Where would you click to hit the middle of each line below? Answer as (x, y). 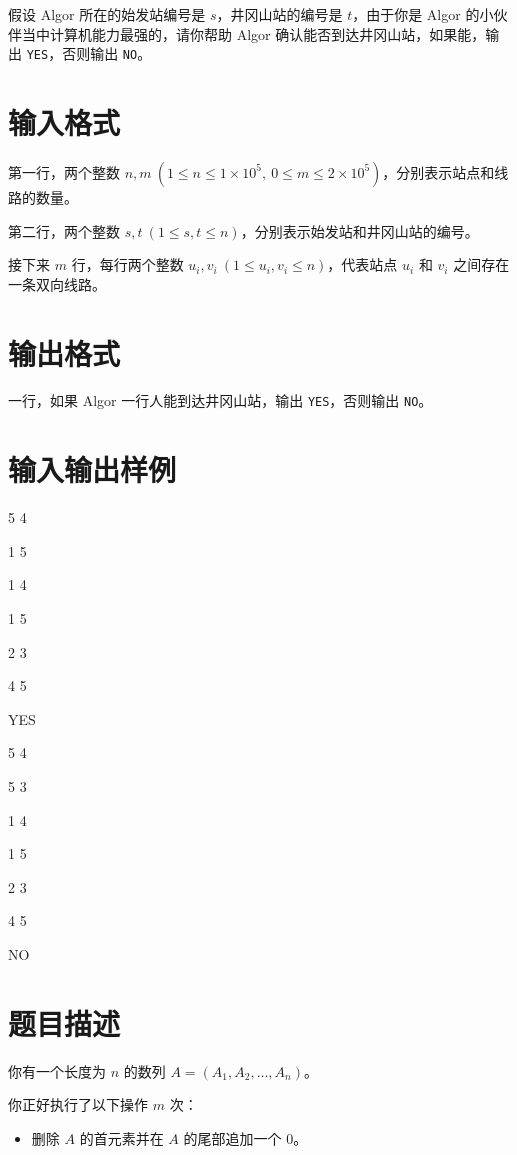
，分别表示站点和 (438, 171)
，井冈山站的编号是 (279, 14)
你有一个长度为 (57, 1070)
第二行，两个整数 (64, 230)
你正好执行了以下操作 (78, 1104)
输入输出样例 (92, 469)
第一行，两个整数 (64, 171)
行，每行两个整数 (127, 264)
